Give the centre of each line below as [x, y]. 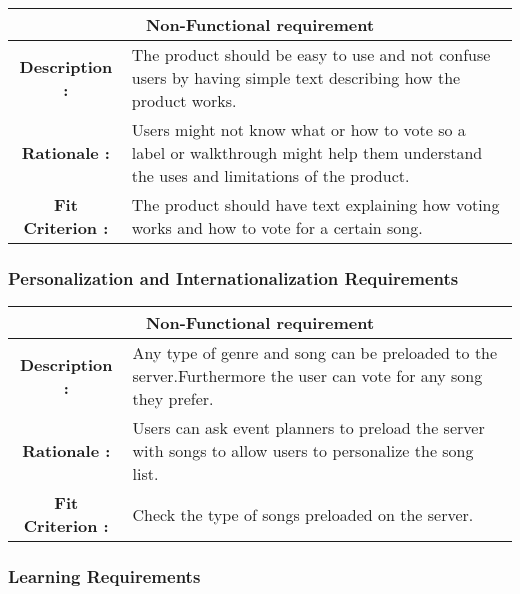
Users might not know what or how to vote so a [298, 129]
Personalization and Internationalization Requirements [233, 277]
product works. [184, 100]
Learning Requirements [104, 576]
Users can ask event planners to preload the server [308, 428]
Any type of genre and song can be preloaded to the [315, 353]
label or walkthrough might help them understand [307, 152]
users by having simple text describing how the [296, 77]
